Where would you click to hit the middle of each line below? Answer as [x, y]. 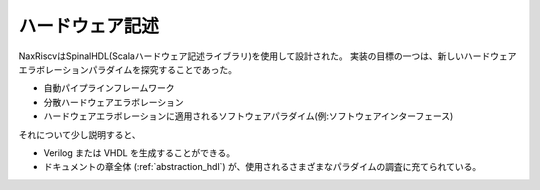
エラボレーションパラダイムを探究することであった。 [127, 69]
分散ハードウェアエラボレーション [113, 102]
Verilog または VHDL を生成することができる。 [139, 152]
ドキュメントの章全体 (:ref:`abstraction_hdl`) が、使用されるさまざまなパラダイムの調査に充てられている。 [262, 167]
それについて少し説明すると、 [80, 134]
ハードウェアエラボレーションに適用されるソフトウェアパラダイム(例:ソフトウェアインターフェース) [248, 116]
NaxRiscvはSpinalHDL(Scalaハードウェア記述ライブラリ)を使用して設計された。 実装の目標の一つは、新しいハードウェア [267, 56]
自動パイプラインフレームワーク [109, 88]
